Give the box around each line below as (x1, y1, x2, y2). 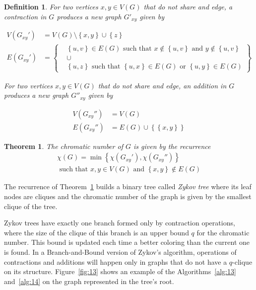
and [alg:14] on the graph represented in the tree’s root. (4, 276, 174, 286)
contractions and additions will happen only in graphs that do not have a (4, 256, 227, 267)
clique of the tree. (4, 201, 58, 211)
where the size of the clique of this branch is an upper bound (4, 227, 189, 237)
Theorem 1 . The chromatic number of (4, 141, 123, 151)
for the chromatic (196, 227, 250, 237)
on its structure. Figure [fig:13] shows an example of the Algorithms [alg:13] (4, 266, 236, 277)
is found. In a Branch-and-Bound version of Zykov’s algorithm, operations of (4, 247, 237, 257)
